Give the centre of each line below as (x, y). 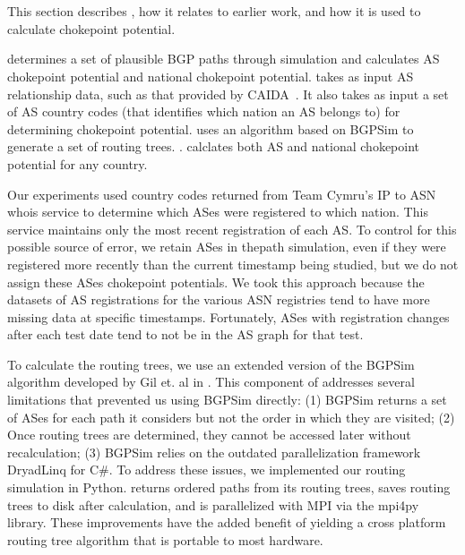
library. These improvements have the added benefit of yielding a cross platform (227, 522)
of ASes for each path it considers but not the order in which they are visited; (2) (231, 417)
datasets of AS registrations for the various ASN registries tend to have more (219, 299)
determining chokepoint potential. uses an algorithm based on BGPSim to (211, 128)
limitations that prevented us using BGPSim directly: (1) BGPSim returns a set (227, 400)
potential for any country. (77, 163)
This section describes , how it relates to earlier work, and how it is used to (214, 11)
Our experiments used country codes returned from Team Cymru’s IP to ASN (222, 194)
